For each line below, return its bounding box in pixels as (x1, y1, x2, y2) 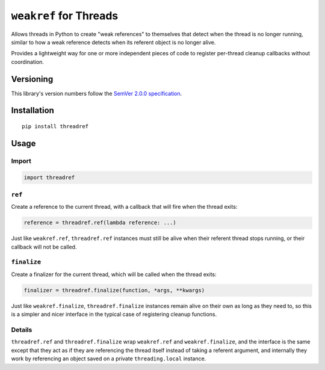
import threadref (23, 174, 75, 180)
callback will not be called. (11, 243, 77, 250)
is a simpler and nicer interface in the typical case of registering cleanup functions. (11, 310, 217, 318)
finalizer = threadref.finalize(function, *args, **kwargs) (23, 286, 205, 294)
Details (11, 325, 32, 334)
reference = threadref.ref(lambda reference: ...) (23, 220, 177, 226)
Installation (11, 105, 54, 116)
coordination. (11, 58, 45, 66)
